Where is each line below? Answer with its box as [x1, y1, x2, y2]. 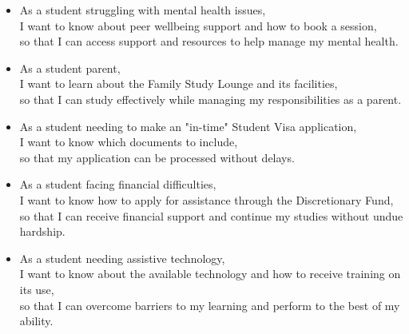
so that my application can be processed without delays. [19, 149, 295, 165]
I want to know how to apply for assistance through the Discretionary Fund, [19, 191, 394, 208]
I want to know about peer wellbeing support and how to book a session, [19, 17, 377, 34]
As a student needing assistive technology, [19, 249, 225, 266]
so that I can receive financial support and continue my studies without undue [19, 207, 403, 224]
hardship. [19, 223, 66, 240]
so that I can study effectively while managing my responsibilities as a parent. [19, 90, 402, 107]
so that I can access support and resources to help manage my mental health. [19, 33, 399, 50]
